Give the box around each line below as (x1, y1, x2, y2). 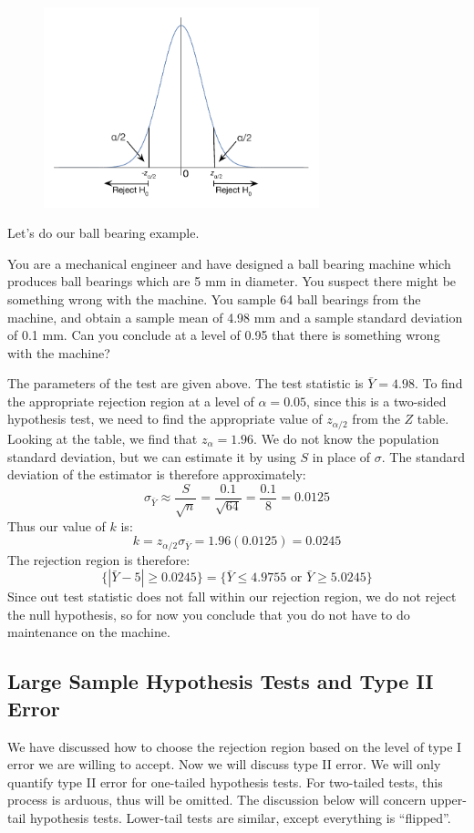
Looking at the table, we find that (7, 428, 198, 447)
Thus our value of (7, 516, 106, 535)
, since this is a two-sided (306, 391, 447, 410)
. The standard (381, 447, 465, 466)
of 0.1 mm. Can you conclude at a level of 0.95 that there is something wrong (7, 325, 440, 345)
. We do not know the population (253, 428, 439, 447)
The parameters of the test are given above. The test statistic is (7, 374, 364, 393)
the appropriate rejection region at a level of (7, 391, 254, 410)
